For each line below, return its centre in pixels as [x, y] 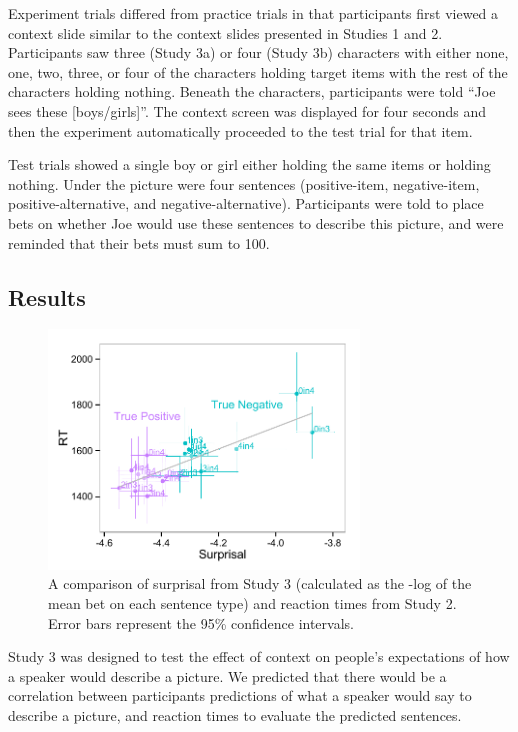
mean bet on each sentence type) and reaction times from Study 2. [252, 602]
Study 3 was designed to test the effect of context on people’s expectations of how [259, 656]
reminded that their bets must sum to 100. [139, 242]
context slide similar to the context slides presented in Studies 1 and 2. [225, 32]
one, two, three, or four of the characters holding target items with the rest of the [258, 71]
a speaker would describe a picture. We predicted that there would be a [227, 675]
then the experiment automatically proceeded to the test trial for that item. [240, 130]
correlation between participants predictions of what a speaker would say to [240, 695]
